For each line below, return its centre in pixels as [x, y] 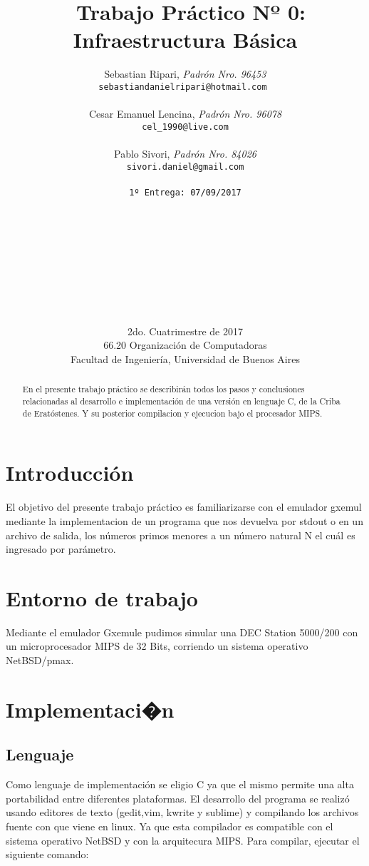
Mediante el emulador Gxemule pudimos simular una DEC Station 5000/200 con [182, 632]
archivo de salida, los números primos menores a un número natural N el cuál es [181, 535]
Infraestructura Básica [185, 40]
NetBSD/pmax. [40, 660]
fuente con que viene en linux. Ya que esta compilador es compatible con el [170, 826]
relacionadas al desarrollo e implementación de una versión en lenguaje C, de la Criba [181, 401]
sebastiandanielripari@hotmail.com [183, 87]
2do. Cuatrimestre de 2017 [185, 331]
